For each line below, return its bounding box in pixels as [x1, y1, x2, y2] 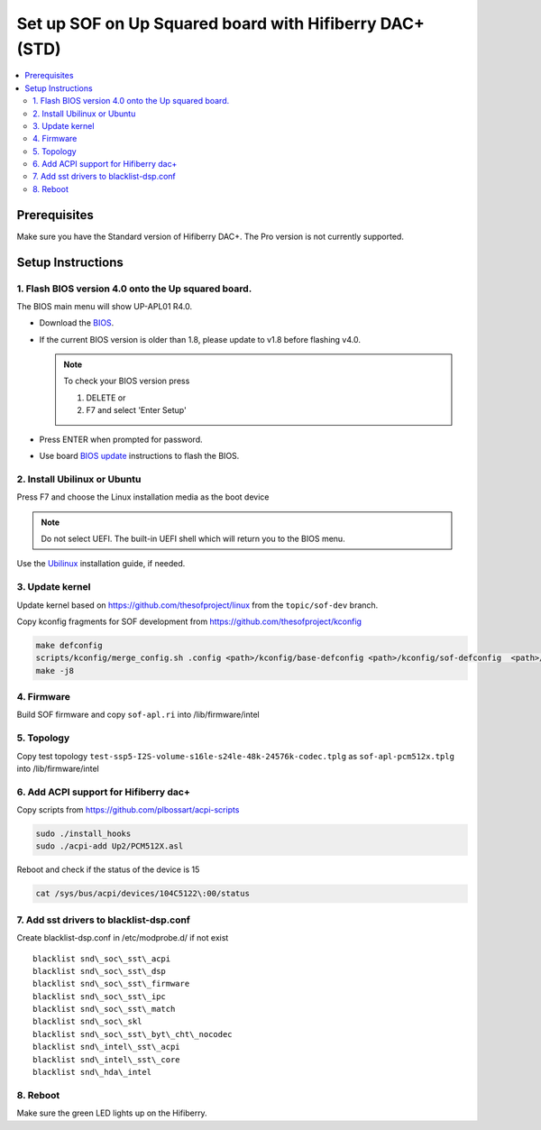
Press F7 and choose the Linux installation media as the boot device [16, 492, 270, 502]
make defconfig [35, 640, 103, 650]
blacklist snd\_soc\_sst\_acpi [32, 953, 171, 964]
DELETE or [86, 392, 126, 403]
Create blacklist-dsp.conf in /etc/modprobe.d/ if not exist [16, 932, 229, 943]
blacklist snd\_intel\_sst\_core [32, 1054, 180, 1064]
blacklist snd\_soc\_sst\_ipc [32, 991, 167, 1001]
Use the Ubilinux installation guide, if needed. [16, 558, 186, 569]
